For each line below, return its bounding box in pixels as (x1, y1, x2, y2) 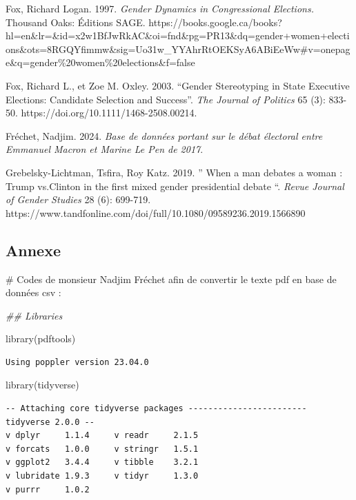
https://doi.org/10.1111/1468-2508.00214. (21, 105, 197, 120)
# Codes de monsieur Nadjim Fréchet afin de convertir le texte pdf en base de (6, 271, 337, 286)
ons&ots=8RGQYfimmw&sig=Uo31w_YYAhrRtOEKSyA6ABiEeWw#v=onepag (6, 41, 350, 56)
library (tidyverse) (6, 377, 79, 392)
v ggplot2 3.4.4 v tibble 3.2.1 (6, 457, 199, 468)
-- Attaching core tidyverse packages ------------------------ (6, 404, 307, 414)
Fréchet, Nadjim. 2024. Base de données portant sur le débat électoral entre (6, 128, 323, 143)
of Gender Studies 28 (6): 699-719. (6, 192, 151, 207)
